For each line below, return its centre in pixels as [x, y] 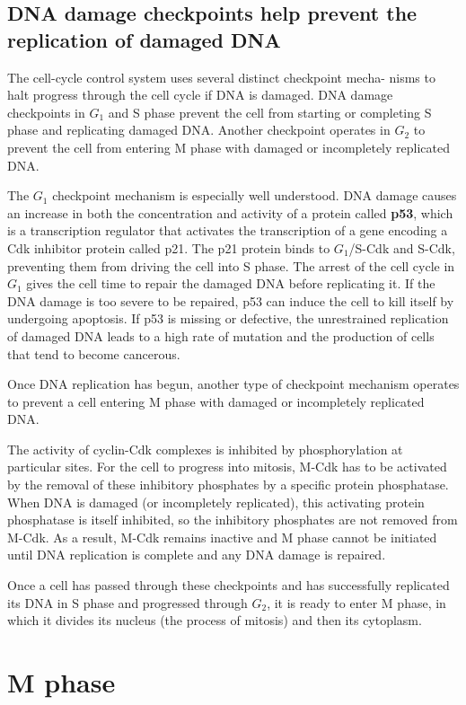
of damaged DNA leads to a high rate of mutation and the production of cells [221, 335]
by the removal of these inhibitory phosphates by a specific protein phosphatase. [228, 485]
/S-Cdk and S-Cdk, [402, 247]
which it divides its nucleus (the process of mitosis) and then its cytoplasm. [215, 620]
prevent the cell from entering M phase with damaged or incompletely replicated [229, 147]
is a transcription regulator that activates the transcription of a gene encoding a [228, 230]
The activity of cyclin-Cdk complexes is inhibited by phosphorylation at [205, 449]
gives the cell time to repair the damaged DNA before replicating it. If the [231, 283]
